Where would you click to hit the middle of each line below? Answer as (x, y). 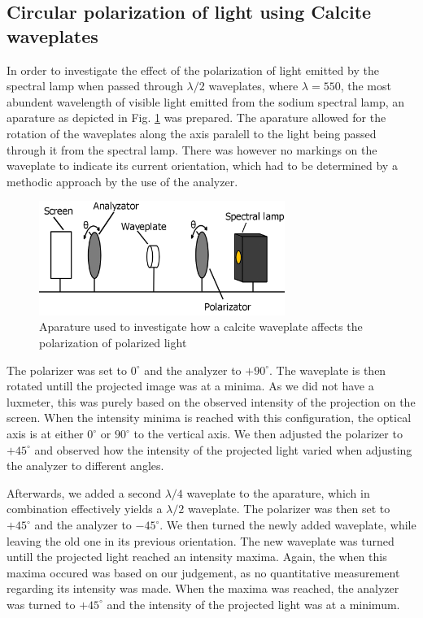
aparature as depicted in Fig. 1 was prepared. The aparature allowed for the (196, 118)
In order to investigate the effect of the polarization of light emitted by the (193, 70)
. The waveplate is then (327, 370)
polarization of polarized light (113, 343)
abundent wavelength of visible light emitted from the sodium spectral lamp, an (206, 101)
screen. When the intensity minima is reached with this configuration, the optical (209, 418)
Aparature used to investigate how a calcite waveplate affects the (201, 326)
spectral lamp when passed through (95, 86)
